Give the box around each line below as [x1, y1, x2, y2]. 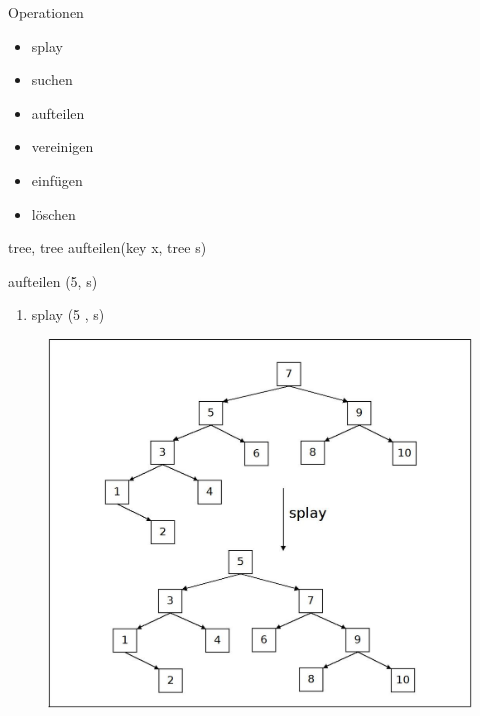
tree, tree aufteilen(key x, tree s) [8, 237, 207, 258]
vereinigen [31, 136, 94, 157]
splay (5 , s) [31, 304, 105, 325]
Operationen [8, 2, 84, 22]
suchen [31, 69, 73, 90]
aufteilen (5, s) [8, 270, 98, 291]
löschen [31, 203, 76, 224]
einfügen [31, 169, 83, 190]
